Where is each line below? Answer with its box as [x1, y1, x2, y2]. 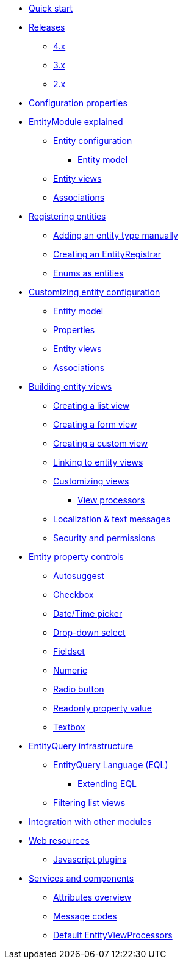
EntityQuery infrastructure [29, 741, 134, 751]
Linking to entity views [53, 457, 143, 467]
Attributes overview [53, 892, 132, 902]
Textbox [53, 722, 85, 732]
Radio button [53, 684, 104, 694]
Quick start [29, 3, 73, 13]
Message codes [53, 911, 117, 921]
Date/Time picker [53, 608, 123, 619]
